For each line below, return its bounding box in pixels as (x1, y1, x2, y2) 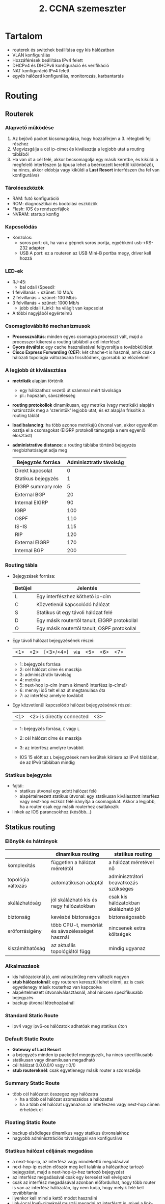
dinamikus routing (55, 850, 100, 857)
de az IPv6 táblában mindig (19, 759, 75, 765)
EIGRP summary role (14, 483, 62, 490)
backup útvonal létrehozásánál (12, 1000, 75, 1006)
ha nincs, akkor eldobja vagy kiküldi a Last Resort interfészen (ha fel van (12, 167, 160, 172)
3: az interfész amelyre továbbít (19, 745, 84, 751)
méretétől (51, 865, 73, 872)
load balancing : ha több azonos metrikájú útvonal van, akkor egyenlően (12, 422, 158, 428)
